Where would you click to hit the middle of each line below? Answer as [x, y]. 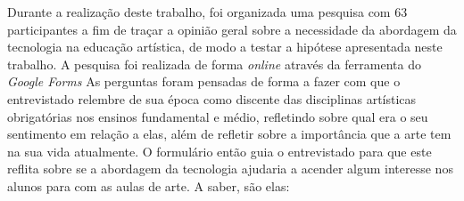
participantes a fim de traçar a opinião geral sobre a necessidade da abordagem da [232, 29]
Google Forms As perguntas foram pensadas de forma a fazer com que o [204, 81]
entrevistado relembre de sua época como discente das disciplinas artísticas [212, 98]
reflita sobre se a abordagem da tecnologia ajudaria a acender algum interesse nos [230, 169]
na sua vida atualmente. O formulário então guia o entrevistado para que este [220, 151]
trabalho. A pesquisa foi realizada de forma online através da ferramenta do [214, 64]
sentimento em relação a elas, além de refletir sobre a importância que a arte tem [229, 134]
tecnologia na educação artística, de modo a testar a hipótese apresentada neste [225, 47]
